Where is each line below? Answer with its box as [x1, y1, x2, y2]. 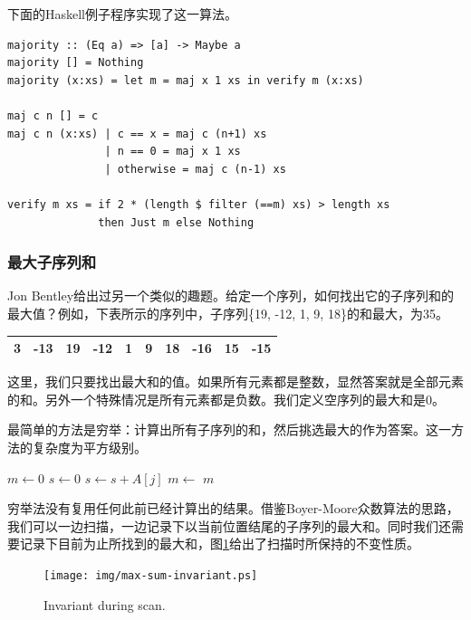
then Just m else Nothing [98, 215, 255, 229]
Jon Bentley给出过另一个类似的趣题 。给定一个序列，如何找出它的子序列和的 [7, 286, 455, 305]
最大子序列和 [7, 251, 97, 273]
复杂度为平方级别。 [32, 437, 147, 456]
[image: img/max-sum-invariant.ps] [43, 568, 258, 582]
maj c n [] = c [7, 109, 99, 122]
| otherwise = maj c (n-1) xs [104, 162, 286, 176]
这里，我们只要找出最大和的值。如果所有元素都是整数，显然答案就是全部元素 [7, 372, 464, 391]
